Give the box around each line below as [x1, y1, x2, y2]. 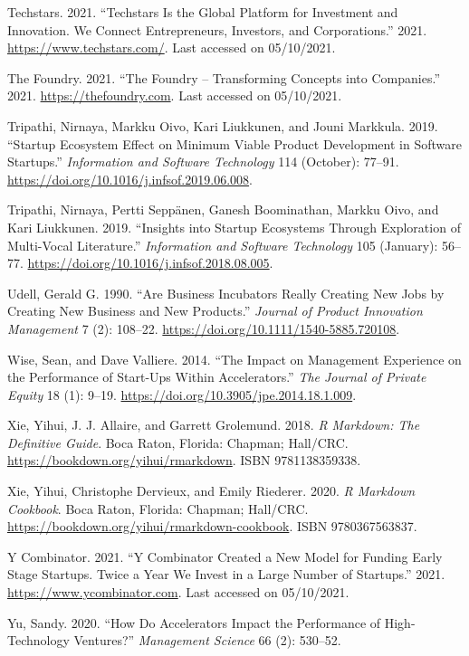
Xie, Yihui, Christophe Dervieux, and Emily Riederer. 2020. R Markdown [7, 481, 416, 500]
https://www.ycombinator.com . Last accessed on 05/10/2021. [7, 583, 349, 602]
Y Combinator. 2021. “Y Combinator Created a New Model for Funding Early [7, 547, 443, 566]
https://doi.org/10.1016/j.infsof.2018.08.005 [27, 253, 270, 272]
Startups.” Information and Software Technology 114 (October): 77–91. [7, 152, 399, 171]
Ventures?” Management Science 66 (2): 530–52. [73, 631, 341, 650]
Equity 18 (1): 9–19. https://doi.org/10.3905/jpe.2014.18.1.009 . [7, 385, 357, 404]
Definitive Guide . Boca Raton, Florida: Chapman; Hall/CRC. [7, 433, 349, 452]
